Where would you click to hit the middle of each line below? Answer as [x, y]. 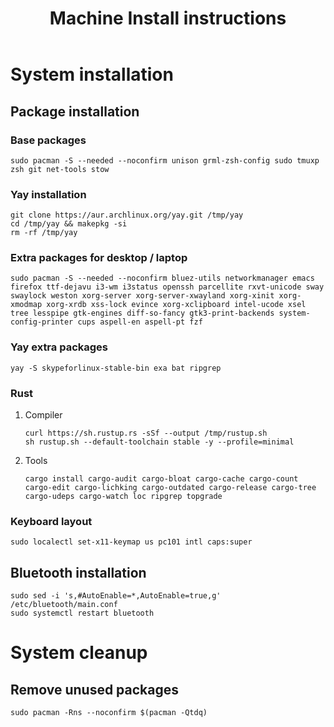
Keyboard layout [51, 521]
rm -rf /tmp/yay [44, 233]
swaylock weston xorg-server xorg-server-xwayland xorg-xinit [142, 296]
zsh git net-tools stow [60, 169]
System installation [92, 74]
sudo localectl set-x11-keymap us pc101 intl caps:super [131, 542]
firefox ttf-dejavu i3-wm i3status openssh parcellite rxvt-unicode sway [167, 287]
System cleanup [79, 653]
